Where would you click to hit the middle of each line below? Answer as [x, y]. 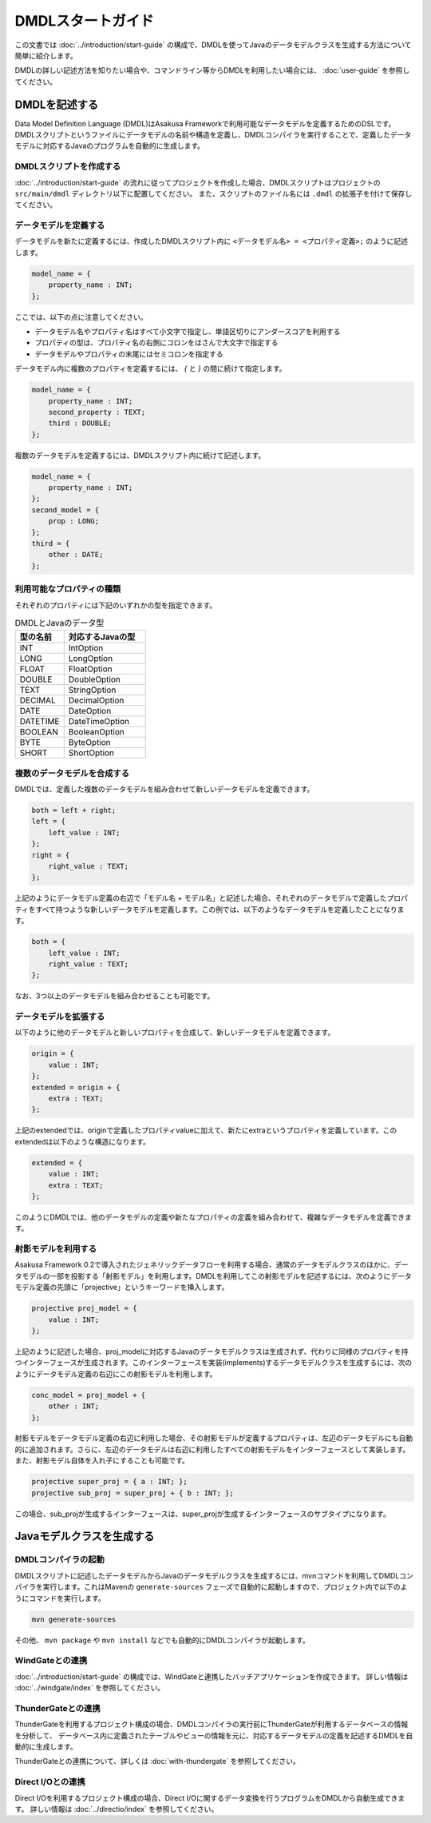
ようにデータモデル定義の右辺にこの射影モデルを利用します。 [116, 1374]
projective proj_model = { [84, 1308]
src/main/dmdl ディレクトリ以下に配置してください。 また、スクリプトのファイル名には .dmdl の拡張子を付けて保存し [214, 193]
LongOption [91, 659]
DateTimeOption [99, 722]
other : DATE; [76, 555]
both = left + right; [74, 810]
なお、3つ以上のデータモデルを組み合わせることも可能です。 [115, 996]
